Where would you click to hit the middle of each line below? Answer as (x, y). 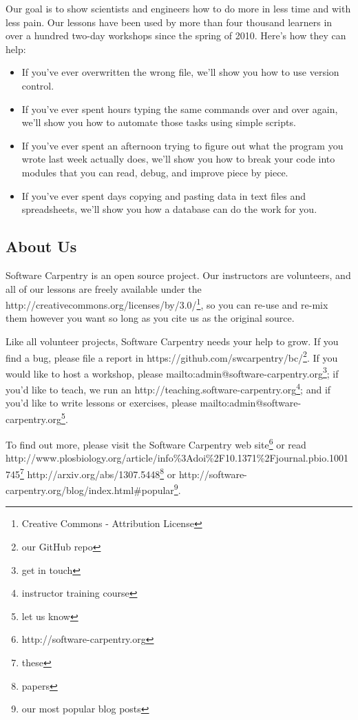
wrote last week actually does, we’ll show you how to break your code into (178, 159)
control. (38, 85)
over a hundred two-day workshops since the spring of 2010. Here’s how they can (176, 35)
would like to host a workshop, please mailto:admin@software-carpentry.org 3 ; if (172, 372)
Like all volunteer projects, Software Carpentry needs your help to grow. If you (172, 341)
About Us (41, 246)
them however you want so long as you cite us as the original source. (150, 318)
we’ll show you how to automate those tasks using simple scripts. (159, 122)
